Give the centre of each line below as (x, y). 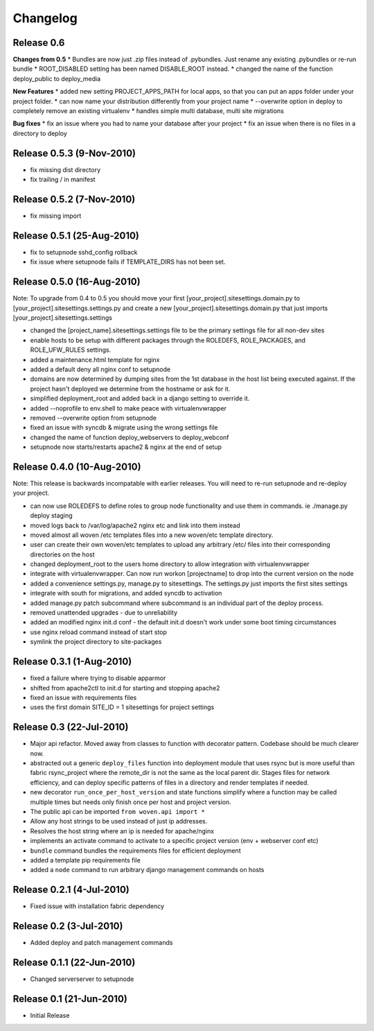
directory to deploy (40, 133)
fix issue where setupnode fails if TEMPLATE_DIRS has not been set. (128, 262)
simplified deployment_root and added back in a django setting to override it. (140, 398)
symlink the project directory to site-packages (96, 642)
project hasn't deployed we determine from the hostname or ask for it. (130, 389)
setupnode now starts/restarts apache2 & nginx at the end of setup (126, 447)
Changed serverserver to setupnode (82, 979)
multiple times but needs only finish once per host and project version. (131, 802)
